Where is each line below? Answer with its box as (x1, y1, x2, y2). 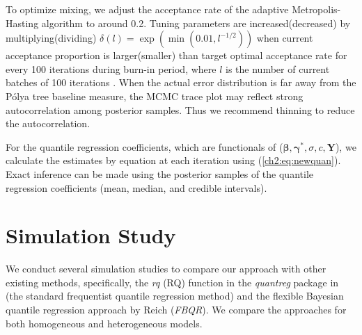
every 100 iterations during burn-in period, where (6, 61, 217, 76)
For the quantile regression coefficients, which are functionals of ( (6, 139, 283, 154)
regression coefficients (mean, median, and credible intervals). (6, 180, 267, 195)
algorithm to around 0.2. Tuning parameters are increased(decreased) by (41, 15, 351, 30)
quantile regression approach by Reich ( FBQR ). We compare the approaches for (6, 302, 347, 317)
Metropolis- (292, 2, 341, 16)
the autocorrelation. (6, 116, 90, 131)
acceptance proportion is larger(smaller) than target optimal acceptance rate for (6, 48, 347, 63)
